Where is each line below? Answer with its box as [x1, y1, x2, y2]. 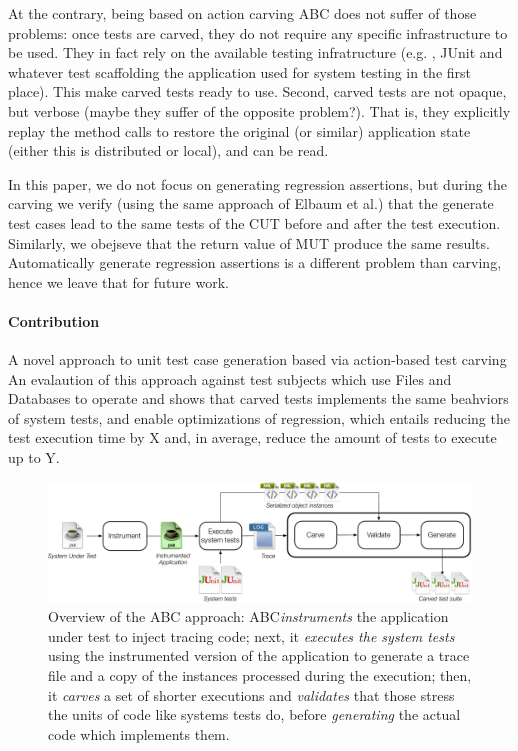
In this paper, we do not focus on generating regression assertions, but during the [8, 173, 507, 194]
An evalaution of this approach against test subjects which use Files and [8, 368, 452, 389]
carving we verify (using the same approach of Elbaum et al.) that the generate [8, 193, 494, 214]
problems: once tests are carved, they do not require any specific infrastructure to [8, 22, 508, 43]
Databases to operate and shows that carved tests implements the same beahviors [8, 388, 509, 409]
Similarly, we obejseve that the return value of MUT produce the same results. [8, 232, 490, 253]
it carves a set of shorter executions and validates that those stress [48, 684, 455, 705]
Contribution [8, 310, 100, 331]
